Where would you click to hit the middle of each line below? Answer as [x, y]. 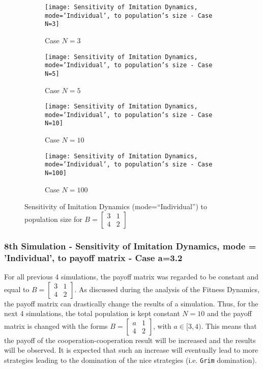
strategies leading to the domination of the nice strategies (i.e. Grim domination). [130, 360]
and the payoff [229, 313]
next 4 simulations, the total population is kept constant [92, 313]
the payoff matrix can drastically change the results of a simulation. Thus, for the [131, 303]
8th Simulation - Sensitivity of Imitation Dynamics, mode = [130, 246]
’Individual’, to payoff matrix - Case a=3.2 [93, 257]
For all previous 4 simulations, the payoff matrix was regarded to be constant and [131, 276]
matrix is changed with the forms [56, 325]
